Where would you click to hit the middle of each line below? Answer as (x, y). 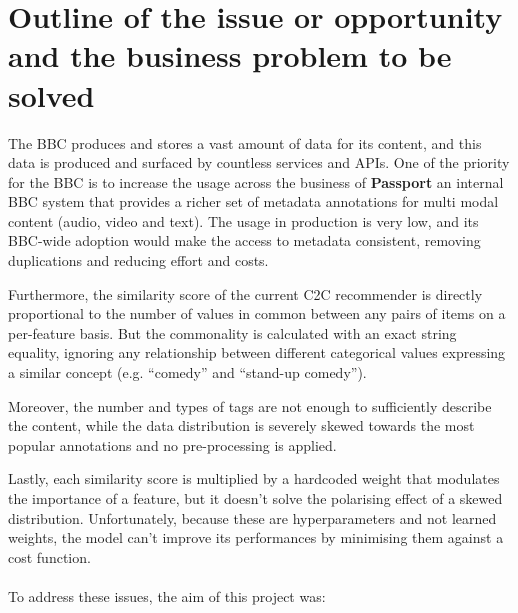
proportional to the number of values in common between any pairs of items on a (257, 313)
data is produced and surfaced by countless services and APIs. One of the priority (259, 162)
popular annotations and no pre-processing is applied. (172, 444)
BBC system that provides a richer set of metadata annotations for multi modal (253, 201)
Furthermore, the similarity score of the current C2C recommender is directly (245, 293)
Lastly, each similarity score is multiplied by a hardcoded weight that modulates (254, 478)
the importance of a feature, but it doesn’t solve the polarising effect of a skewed (255, 498)
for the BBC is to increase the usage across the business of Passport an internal (256, 181)
